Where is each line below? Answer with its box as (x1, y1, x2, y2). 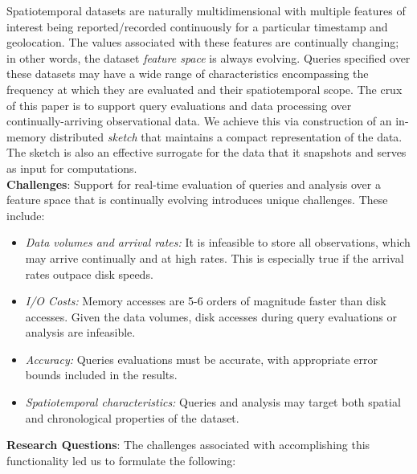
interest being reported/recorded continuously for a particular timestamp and (6, 18, 388, 35)
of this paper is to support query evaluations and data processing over (6, 96, 352, 113)
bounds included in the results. (25, 366, 178, 383)
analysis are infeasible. (25, 324, 136, 341)
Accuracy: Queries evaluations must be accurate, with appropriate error (25, 350, 378, 367)
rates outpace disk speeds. (25, 265, 153, 282)
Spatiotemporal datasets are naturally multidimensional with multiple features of (6, 2, 406, 18)
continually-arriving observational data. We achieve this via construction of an (6, 112, 392, 129)
